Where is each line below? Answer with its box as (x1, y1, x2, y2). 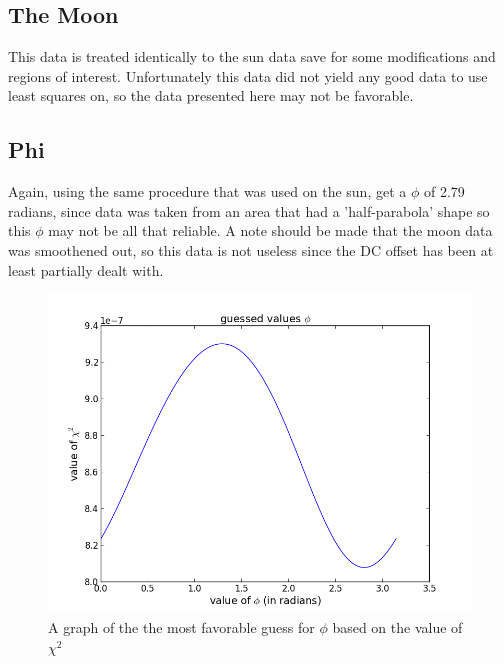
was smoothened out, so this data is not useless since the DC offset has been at (8, 239, 494, 260)
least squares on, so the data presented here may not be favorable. (8, 85, 414, 106)
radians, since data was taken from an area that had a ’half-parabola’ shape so (8, 200, 490, 221)
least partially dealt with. (8, 259, 164, 280)
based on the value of (332, 617, 463, 638)
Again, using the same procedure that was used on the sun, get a (8, 181, 407, 202)
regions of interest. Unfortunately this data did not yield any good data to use (8, 65, 488, 86)
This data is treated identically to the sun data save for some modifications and (8, 46, 496, 67)
